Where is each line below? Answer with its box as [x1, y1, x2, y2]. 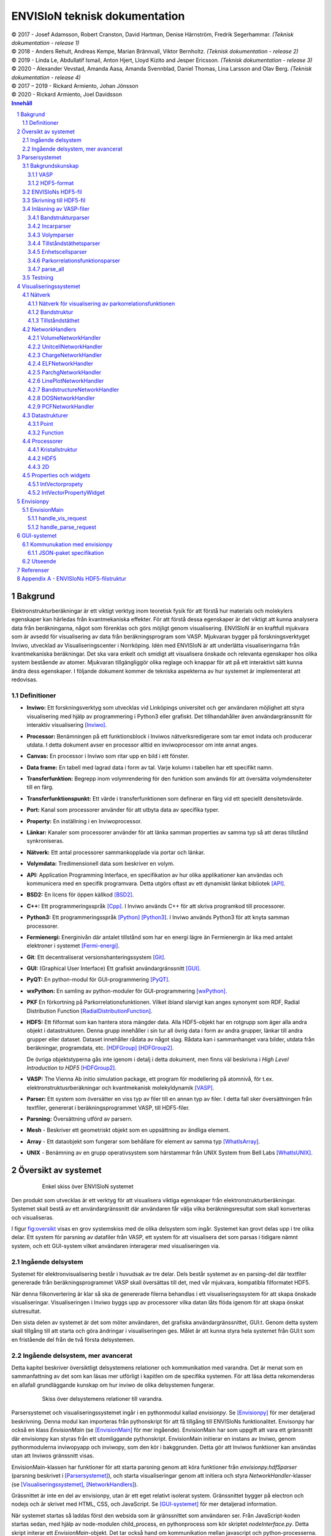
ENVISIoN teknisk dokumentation [11, 9, 185, 23]
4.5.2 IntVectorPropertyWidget [28, 489, 105, 496]
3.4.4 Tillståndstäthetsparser [28, 240, 101, 247]
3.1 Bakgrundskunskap [22, 162, 79, 170]
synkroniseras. [26, 837, 64, 845]
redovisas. [11, 676, 38, 683]
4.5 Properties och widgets [22, 472, 91, 479]
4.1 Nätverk [22, 291, 51, 299]
